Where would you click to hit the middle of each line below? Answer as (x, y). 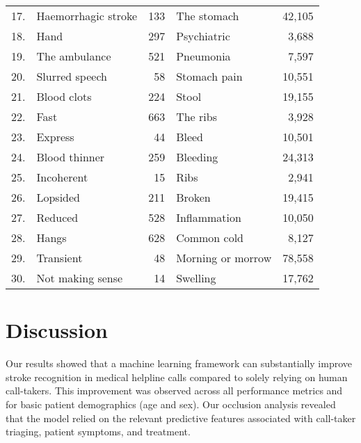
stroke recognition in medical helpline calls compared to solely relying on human (177, 377)
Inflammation (209, 217)
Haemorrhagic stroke (87, 16)
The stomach (208, 16)
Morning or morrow (224, 258)
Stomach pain (209, 76)
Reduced (57, 217)
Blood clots (64, 96)
